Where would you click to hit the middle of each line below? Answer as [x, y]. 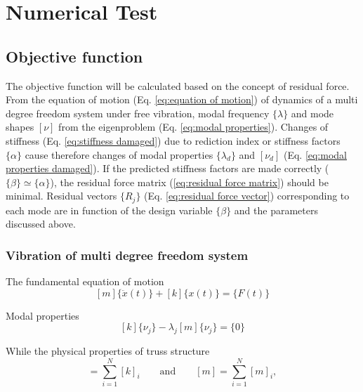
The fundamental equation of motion [85, 281]
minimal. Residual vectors [61, 196]
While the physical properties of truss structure [108, 351]
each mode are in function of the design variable [109, 210]
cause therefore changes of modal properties [119, 154]
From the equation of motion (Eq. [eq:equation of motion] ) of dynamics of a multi [182, 99]
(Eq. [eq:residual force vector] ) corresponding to [247, 196]
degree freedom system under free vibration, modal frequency [138, 113]
